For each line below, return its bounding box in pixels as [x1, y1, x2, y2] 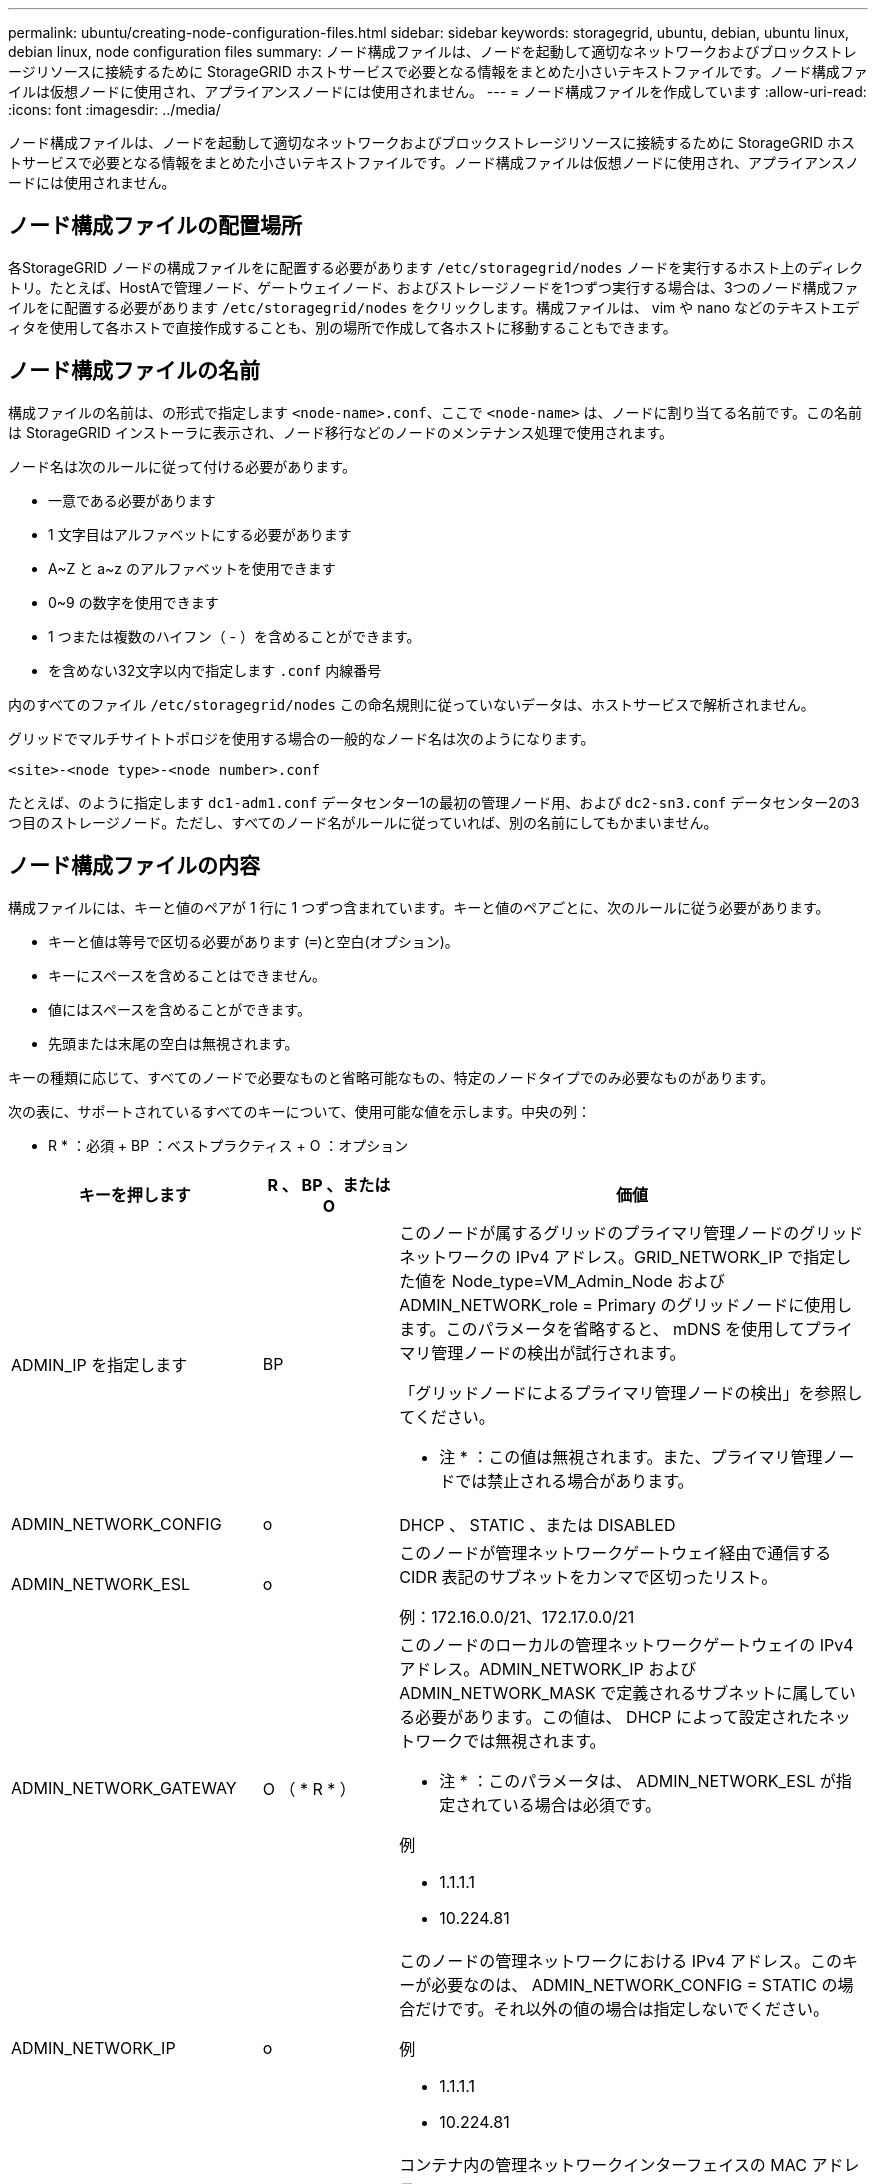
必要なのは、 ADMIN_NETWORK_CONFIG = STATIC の [431, 1974, 838, 1995]
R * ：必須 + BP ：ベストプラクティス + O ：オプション [48, 1136, 409, 1154]
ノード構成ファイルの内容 [8, 853, 260, 879]
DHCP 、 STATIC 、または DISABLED [399, 1514, 676, 1535]
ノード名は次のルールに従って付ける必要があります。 [8, 457, 356, 475]
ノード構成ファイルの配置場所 [8, 213, 302, 239]
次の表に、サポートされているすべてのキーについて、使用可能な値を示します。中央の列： [8, 1102, 592, 1120]
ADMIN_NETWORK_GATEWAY [11, 1777, 237, 1798]
